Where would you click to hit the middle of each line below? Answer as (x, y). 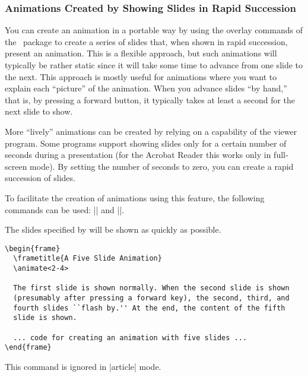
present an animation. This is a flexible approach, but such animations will (141, 53)
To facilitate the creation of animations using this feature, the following (135, 197)
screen (16, 166)
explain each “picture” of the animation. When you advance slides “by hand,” (146, 88)
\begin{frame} (33, 248)
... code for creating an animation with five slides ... (130, 338)
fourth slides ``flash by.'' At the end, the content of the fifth (149, 308)
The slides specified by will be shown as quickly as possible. (113, 229)
